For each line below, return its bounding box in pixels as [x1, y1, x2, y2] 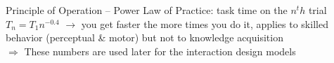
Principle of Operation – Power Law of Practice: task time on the [6, 3, 288, 17]
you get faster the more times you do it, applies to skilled [81, 16, 328, 31]
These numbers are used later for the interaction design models [24, 43, 296, 58]
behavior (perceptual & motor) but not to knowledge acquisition [6, 30, 283, 45]
